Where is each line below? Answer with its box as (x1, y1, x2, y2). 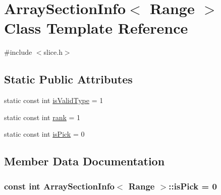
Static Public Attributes (4, 71, 133, 87)
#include (4, 47, 32, 57)
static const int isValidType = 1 (4, 95, 103, 106)
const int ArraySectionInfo (4, 179, 115, 192)
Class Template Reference (4, 18, 188, 38)
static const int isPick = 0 (4, 129, 85, 139)
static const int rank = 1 (4, 112, 81, 122)
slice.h (43, 47, 63, 57)
